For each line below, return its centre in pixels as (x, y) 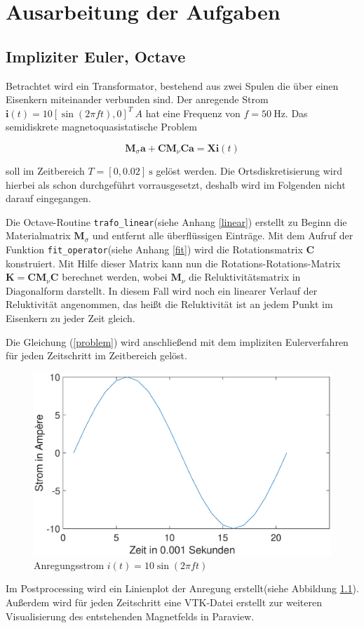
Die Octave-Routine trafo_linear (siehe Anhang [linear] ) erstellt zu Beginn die (176, 221)
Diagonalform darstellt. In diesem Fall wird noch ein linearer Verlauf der (162, 290)
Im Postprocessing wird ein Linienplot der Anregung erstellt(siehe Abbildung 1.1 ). (182, 588)
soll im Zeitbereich (45, 170)
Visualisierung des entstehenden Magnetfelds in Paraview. (130, 616)
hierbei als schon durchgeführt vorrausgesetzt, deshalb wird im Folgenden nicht (176, 184)
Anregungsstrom (69, 564)
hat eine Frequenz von (193, 113)
